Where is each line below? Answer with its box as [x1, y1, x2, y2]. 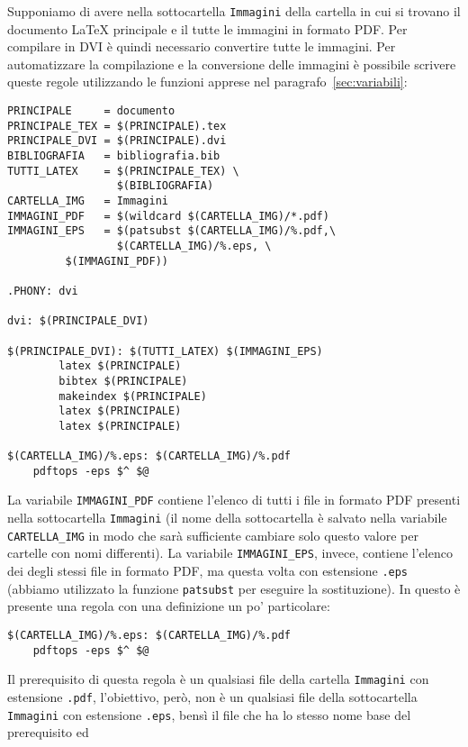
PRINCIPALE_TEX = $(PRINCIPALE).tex [7, 119, 227, 132]
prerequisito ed [7, 723, 89, 742]
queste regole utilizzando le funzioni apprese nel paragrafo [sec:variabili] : [7, 72, 408, 91]
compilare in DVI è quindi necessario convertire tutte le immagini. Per [7, 37, 396, 56]
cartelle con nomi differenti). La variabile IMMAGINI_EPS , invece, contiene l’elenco [7, 543, 453, 562]
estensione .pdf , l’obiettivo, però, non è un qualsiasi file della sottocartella [7, 687, 418, 706]
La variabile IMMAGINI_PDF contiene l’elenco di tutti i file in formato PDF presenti [7, 490, 461, 509]
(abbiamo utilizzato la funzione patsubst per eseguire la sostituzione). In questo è [7, 578, 461, 597]
